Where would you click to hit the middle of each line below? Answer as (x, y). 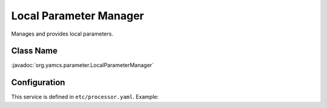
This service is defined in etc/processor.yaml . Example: (85, 97)
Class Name (34, 51)
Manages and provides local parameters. (62, 34)
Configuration (38, 82)
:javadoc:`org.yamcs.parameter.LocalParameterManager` (83, 65)
